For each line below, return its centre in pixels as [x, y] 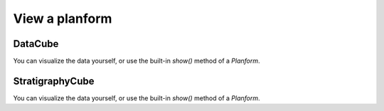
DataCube [36, 44]
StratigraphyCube [54, 81]
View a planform [63, 18]
